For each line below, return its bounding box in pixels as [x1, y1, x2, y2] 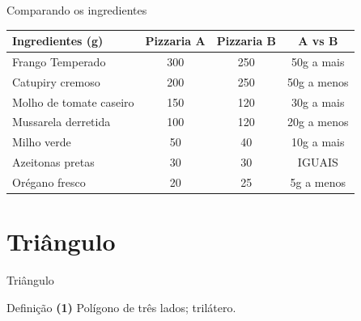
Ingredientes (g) [12, 32, 104, 49]
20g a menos [287, 113, 349, 130]
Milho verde [12, 133, 71, 150]
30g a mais [291, 93, 345, 110]
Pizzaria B [216, 32, 277, 49]
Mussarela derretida [12, 113, 111, 130]
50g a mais [291, 53, 345, 70]
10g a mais [291, 133, 345, 150]
